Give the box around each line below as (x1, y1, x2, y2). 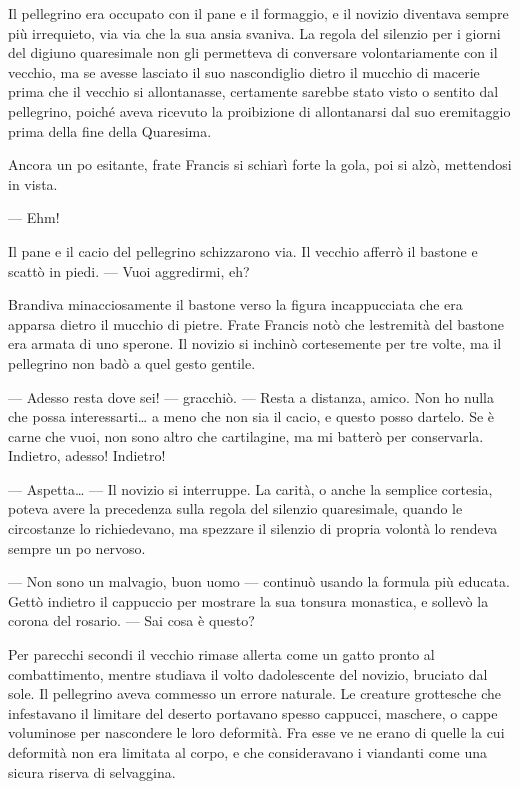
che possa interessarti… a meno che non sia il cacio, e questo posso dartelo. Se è (8, 406, 495, 427)
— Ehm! (8, 207, 60, 228)
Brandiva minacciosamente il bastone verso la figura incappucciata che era (8, 294, 463, 315)
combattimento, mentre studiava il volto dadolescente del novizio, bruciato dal (8, 663, 488, 684)
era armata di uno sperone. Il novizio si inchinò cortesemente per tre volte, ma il (8, 333, 502, 354)
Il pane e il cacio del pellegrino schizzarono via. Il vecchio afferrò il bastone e (8, 240, 478, 261)
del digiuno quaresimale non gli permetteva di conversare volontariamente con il (8, 42, 498, 63)
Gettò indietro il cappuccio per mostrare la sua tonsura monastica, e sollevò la (8, 590, 489, 611)
